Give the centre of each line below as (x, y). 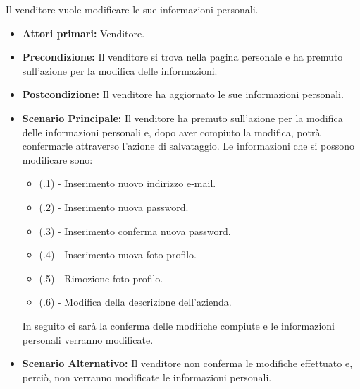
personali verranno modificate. (88, 339)
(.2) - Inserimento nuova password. (114, 207)
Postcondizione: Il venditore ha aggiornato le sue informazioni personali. (183, 94)
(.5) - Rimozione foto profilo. (101, 278)
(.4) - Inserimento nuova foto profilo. (118, 255)
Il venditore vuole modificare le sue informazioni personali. (132, 9)
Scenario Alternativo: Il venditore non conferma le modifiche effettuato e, (187, 363)
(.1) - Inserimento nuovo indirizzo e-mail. (128, 183)
